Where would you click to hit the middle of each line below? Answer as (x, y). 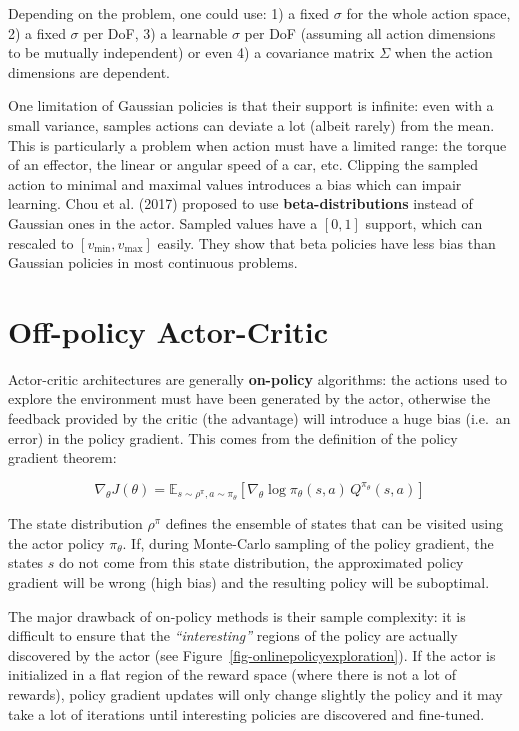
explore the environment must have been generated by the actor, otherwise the (249, 398)
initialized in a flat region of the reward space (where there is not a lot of (232, 674)
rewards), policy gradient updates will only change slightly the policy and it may (255, 694)
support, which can (424, 222)
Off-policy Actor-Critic (168, 330)
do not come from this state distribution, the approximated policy (261, 562)
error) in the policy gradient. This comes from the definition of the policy (233, 437)
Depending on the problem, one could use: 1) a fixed (169, 13)
